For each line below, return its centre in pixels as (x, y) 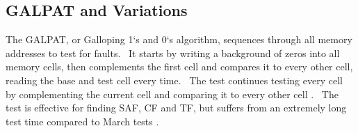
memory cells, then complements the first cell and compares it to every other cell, (179, 66)
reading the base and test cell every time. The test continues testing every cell (174, 80)
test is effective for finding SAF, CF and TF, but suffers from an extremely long (176, 108)
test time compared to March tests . (82, 121)
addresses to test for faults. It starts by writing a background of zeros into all (173, 53)
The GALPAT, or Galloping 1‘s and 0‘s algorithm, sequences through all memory (179, 39)
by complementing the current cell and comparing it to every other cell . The (172, 94)
